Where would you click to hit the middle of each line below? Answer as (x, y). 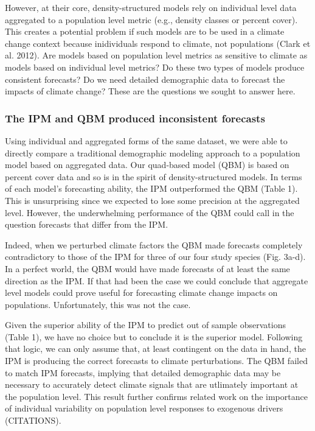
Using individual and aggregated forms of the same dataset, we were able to (146, 140)
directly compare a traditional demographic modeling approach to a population (153, 152)
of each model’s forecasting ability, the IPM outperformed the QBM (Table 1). (151, 188)
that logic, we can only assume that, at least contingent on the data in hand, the (155, 349)
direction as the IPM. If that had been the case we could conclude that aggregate (157, 280)
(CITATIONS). (33, 420)
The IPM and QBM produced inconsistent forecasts (135, 118)
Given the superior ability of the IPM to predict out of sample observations (145, 325)
